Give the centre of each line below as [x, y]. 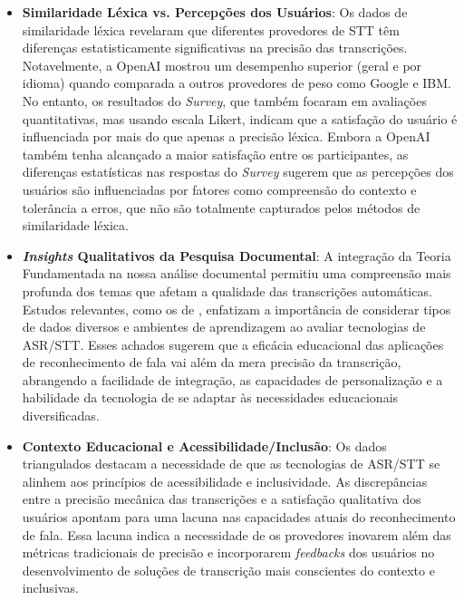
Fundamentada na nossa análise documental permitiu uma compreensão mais [237, 273]
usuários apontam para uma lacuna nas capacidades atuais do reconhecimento [239, 517]
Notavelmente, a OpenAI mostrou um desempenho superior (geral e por [222, 65]
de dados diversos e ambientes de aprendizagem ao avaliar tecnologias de [224, 327]
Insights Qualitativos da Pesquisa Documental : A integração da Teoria [237, 255]
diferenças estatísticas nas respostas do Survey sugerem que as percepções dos [238, 172]
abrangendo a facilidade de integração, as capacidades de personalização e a [232, 379]
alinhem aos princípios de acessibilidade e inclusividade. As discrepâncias [225, 481]
